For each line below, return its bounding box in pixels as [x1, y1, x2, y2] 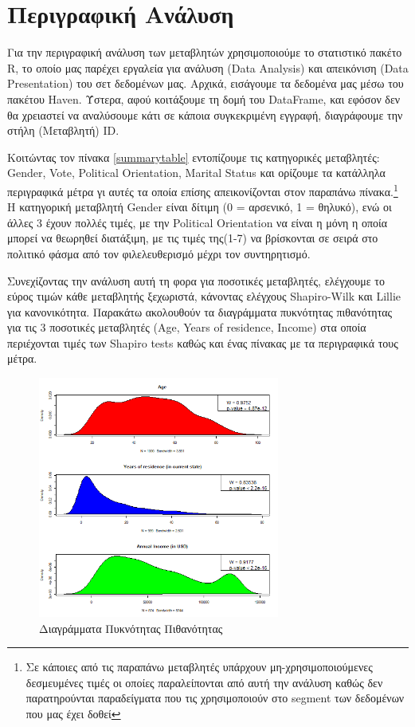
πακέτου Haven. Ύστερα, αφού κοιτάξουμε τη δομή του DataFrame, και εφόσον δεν [7, 90, 401, 107]
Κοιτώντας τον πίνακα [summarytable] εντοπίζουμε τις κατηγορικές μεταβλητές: [7, 148, 380, 165]
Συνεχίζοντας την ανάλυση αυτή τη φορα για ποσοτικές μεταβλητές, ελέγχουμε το [7, 272, 385, 289]
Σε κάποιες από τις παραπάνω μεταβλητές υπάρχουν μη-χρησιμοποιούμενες [25, 658, 373, 675]
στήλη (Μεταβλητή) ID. [7, 122, 119, 139]
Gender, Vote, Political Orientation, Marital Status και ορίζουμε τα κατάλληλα [7, 164, 386, 181]
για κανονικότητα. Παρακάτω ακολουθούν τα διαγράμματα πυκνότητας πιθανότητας [7, 303, 393, 320]
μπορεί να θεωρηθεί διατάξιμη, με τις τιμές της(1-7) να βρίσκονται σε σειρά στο [7, 230, 378, 246]
